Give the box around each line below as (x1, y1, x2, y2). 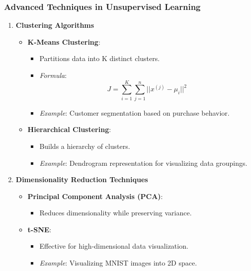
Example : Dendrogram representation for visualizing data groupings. (39, 157, 248, 168)
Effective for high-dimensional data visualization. (39, 241, 188, 251)
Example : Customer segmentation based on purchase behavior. (39, 107, 230, 118)
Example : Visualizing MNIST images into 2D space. (39, 258, 197, 268)
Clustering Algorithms (15, 20, 94, 30)
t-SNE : (27, 224, 52, 234)
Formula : (39, 70, 67, 80)
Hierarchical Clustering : (27, 124, 111, 135)
